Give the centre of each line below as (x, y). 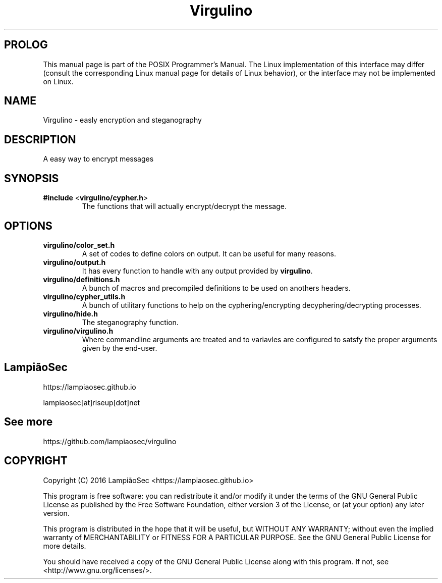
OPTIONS (28, 226)
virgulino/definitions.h (81, 279)
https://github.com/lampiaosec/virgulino (110, 441)
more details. (65, 546)
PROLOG (26, 45)
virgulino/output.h (74, 262)
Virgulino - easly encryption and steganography (122, 120)
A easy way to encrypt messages (98, 159)
